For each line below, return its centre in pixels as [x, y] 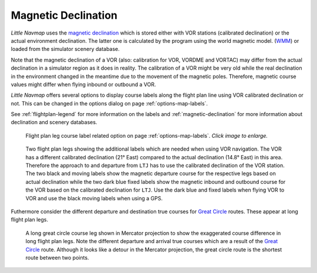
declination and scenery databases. [54, 122]
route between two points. [57, 257]
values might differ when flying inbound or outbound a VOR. [83, 84]
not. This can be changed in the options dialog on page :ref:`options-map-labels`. [109, 103]
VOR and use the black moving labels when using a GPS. [94, 198]
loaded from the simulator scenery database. [65, 49]
